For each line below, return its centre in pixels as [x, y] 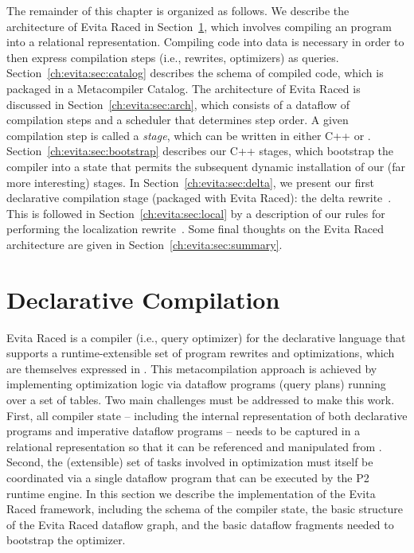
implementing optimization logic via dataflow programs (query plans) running [196, 384]
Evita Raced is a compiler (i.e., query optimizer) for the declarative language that [206, 337]
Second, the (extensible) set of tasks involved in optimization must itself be [190, 462]
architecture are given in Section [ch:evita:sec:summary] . [145, 244]
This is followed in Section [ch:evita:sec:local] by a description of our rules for [196, 213]
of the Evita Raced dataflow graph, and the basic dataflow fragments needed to [200, 524]
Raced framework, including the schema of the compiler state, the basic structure [205, 509]
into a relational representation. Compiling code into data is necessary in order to [205, 42]
